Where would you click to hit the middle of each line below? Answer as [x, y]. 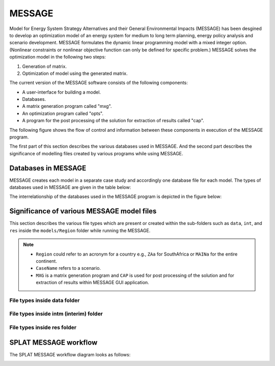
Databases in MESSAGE [48, 168]
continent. [46, 261]
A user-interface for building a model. [62, 92]
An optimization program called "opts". [63, 113]
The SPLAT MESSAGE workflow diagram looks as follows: [70, 354]
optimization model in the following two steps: [58, 57]
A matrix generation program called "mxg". [67, 106]
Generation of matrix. [45, 66]
